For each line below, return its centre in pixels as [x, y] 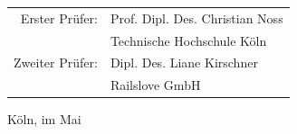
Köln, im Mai [44, 119]
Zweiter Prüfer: [56, 63]
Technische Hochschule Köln [188, 40]
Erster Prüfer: [59, 18]
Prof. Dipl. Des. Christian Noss [196, 18]
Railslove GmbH [155, 85]
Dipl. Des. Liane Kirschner [184, 63]
